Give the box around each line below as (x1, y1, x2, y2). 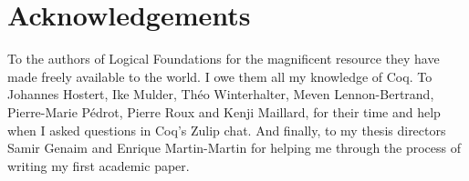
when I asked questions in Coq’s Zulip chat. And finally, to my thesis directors (7, 120, 446, 139)
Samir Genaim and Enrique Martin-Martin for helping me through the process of (7, 138, 462, 157)
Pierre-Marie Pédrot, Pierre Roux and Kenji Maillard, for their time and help (7, 102, 441, 121)
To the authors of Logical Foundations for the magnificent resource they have (7, 49, 440, 68)
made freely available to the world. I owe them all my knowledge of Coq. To (7, 66, 433, 85)
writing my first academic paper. (7, 156, 190, 175)
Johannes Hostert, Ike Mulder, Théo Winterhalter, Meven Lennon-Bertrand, (7, 85, 434, 104)
